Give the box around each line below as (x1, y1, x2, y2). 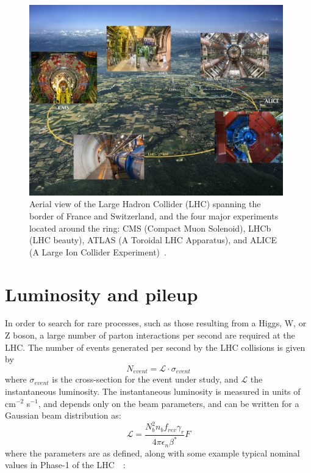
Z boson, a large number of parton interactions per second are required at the (5, 329, 295, 342)
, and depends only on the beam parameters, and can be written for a (38, 397, 299, 409)
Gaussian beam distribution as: (5, 409, 121, 422)
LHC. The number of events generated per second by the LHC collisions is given (5, 340, 306, 353)
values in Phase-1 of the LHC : (5, 458, 126, 471)
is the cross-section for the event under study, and (52, 373, 238, 386)
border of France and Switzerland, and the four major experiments (29, 209, 279, 222)
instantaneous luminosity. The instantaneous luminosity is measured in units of (5, 384, 301, 397)
